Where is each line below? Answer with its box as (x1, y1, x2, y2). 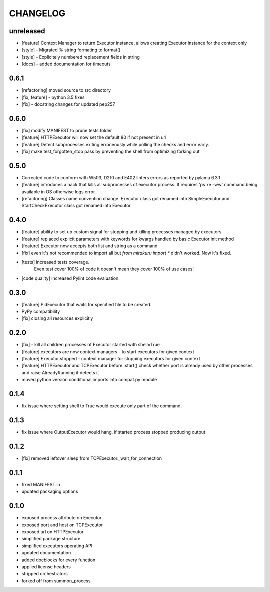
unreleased (9, 27, 45, 35)
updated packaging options (21, 488, 78, 495)
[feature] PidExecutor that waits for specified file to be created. (21, 301, 152, 307)
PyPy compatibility (21, 308, 60, 315)
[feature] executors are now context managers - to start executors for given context (21, 348, 194, 355)
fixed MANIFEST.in (21, 481, 61, 487)
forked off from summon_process (21, 578, 91, 584)
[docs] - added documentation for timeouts (21, 61, 111, 67)
